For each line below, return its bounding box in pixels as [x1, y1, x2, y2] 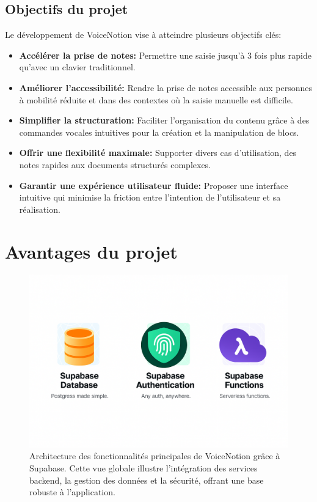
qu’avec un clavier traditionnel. [19, 61, 136, 73]
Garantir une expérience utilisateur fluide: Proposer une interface [19, 179, 288, 191]
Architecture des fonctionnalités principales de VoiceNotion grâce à [29, 449, 280, 462]
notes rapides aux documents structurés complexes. [19, 158, 211, 171]
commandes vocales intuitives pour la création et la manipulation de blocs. [19, 125, 299, 138]
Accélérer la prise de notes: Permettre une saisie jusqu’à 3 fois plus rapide [19, 48, 312, 61]
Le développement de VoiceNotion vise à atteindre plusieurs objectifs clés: [5, 28, 282, 41]
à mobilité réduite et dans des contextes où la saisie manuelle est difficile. [19, 93, 293, 106]
